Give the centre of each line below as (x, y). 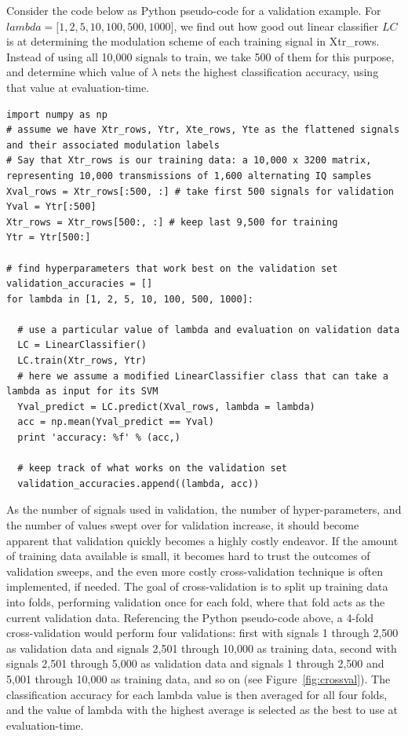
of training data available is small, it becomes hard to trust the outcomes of (188, 556)
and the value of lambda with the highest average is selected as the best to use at (202, 710)
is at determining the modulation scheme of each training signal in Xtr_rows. (193, 41)
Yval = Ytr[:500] (51, 207)
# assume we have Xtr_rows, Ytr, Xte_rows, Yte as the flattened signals (203, 130)
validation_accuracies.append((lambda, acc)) (138, 483)
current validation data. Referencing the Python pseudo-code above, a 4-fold (190, 617)
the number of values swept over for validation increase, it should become (183, 525)
